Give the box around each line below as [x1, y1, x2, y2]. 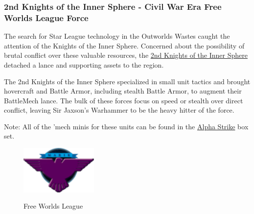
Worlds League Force [4, 11, 89, 24]
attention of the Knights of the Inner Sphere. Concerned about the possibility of [4, 40, 245, 50]
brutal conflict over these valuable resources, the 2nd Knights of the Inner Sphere [4, 50, 248, 60]
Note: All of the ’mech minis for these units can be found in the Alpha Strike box [4, 121, 249, 131]
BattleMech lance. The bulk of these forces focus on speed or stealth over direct [4, 95, 243, 105]
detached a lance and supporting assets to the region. [4, 59, 164, 70]
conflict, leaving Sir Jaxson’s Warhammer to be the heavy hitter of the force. [4, 105, 234, 115]
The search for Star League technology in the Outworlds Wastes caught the [4, 31, 230, 41]
